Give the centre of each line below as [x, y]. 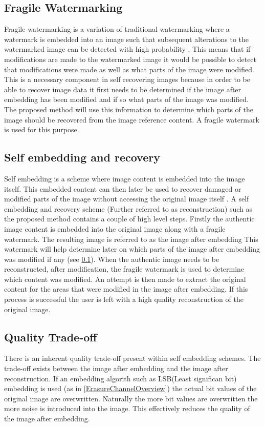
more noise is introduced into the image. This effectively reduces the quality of [127, 408]
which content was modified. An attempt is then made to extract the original [125, 279]
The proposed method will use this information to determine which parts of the [129, 109]
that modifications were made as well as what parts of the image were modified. [129, 69]
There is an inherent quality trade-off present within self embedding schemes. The [132, 358]
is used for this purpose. [42, 129]
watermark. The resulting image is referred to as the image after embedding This [131, 239]
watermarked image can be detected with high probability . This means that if [127, 49]
